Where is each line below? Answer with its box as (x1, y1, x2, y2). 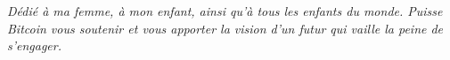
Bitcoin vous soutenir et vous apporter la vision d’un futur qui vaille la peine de (7, 19, 444, 37)
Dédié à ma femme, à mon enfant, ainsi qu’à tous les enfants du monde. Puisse (7, 2, 443, 19)
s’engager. (7, 36, 62, 55)
